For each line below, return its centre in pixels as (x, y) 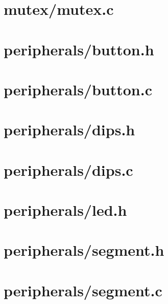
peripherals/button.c (78, 89)
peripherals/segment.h (84, 250)
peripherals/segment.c (83, 290)
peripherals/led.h (65, 210)
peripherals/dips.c (68, 169)
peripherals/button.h (79, 49)
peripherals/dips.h (69, 129)
